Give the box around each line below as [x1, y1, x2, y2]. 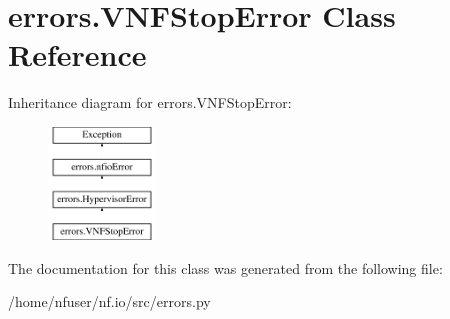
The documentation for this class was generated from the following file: [8, 257, 443, 278]
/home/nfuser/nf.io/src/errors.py [8, 291, 211, 312]
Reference [8, 34, 147, 75]
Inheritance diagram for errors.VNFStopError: [8, 92, 292, 113]
